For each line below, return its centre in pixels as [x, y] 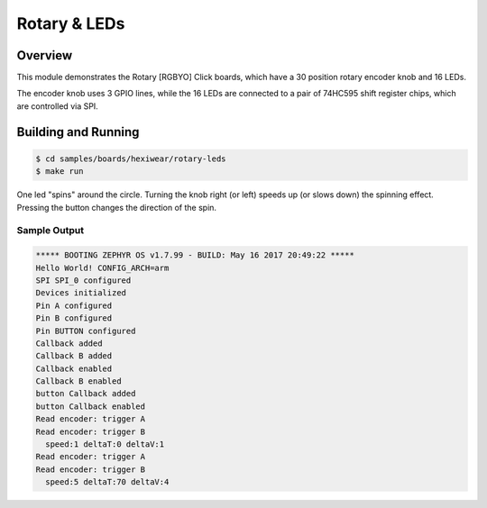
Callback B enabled [78, 381]
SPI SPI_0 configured [83, 280]
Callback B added [74, 356]
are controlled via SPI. [57, 106]
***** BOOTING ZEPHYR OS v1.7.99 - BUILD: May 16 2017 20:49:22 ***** [195, 255]
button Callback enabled [91, 406]
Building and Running [78, 132]
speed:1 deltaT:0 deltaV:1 [105, 444]
